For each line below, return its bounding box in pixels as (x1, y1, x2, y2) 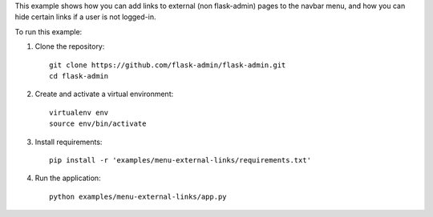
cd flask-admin (49, 71, 109, 80)
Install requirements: (34, 137, 103, 147)
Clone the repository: (34, 42, 105, 51)
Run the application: (34, 173, 101, 183)
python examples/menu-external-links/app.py (49, 192, 228, 201)
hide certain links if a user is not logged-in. (14, 12, 156, 22)
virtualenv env (49, 108, 109, 117)
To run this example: (14, 26, 83, 36)
